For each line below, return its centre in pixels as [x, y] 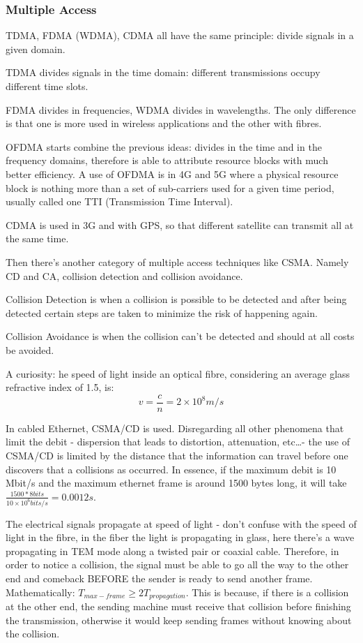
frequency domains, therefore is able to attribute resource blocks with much [167, 160]
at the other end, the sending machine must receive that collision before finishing [178, 606]
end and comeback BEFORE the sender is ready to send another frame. [159, 578]
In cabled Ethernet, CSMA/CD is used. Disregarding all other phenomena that [175, 428]
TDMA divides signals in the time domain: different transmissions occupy [163, 72]
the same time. [37, 238]
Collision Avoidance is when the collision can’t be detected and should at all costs [180, 336]
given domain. [36, 49]
